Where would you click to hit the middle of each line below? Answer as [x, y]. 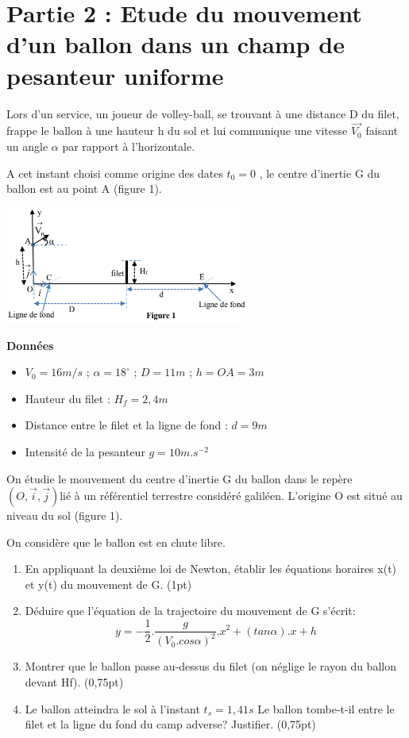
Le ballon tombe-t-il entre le [326, 708]
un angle [27, 146]
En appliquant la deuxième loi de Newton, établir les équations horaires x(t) [211, 569]
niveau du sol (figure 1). [65, 515]
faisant [382, 131]
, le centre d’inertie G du [320, 173]
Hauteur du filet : [68, 398]
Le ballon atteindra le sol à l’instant [112, 708]
